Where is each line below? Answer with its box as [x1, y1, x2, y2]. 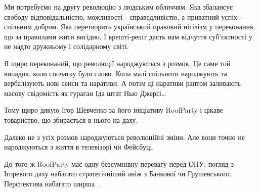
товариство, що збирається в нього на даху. [4, 114, 138, 125]
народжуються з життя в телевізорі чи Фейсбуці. [4, 141, 154, 152]
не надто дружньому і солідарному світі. [4, 41, 129, 52]
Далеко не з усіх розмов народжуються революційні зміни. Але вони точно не [4, 131, 245, 142]
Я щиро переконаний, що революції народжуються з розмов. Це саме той [4, 58, 231, 68]
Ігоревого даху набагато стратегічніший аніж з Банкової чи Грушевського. [4, 168, 232, 179]
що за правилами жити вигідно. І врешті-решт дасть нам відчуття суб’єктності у [4, 31, 252, 41]
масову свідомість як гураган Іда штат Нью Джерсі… [4, 87, 166, 98]
